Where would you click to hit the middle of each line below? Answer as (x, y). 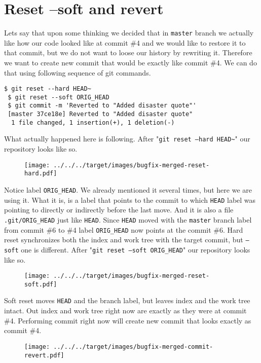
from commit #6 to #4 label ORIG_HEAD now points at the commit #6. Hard (124, 229)
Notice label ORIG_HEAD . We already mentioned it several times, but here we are (128, 190)
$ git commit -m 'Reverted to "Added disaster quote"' (102, 106)
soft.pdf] (41, 284)
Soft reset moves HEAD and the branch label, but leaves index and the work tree (127, 300)
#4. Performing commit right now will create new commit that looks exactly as (128, 320)
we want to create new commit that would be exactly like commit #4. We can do (130, 62)
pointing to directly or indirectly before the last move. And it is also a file (119, 210)
